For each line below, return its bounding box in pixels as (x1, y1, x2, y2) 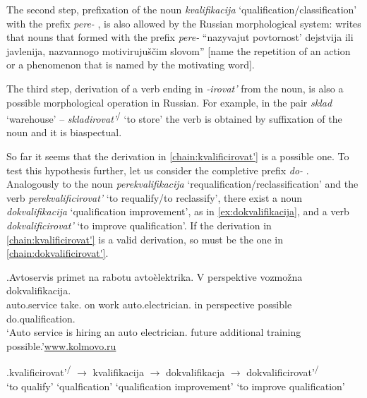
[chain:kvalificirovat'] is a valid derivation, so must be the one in (6, 231, 283, 246)
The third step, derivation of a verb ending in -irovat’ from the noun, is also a (6, 80, 344, 95)
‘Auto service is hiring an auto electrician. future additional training (6, 325, 301, 339)
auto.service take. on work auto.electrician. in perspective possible (6, 296, 292, 311)
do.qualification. (6, 310, 76, 325)
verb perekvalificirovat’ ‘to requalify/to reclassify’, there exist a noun (6, 190, 303, 205)
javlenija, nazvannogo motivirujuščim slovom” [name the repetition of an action (6, 43, 351, 58)
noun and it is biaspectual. (6, 125, 122, 140)
